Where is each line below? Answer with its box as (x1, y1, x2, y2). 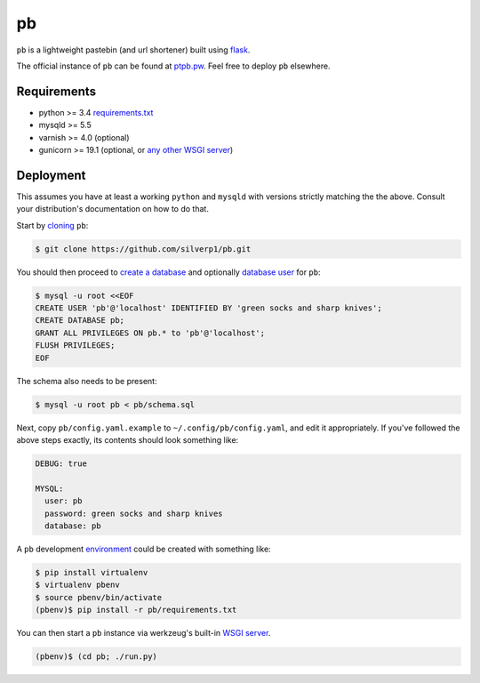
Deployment (16, 167, 86, 182)
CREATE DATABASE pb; (35, 316, 124, 325)
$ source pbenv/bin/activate (35, 592, 163, 602)
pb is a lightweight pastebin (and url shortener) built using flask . (16, 44, 251, 55)
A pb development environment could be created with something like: (16, 543, 271, 554)
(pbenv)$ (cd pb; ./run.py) (35, 652, 157, 662)
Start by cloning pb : (16, 220, 89, 230)
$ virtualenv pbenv (35, 580, 120, 591)
